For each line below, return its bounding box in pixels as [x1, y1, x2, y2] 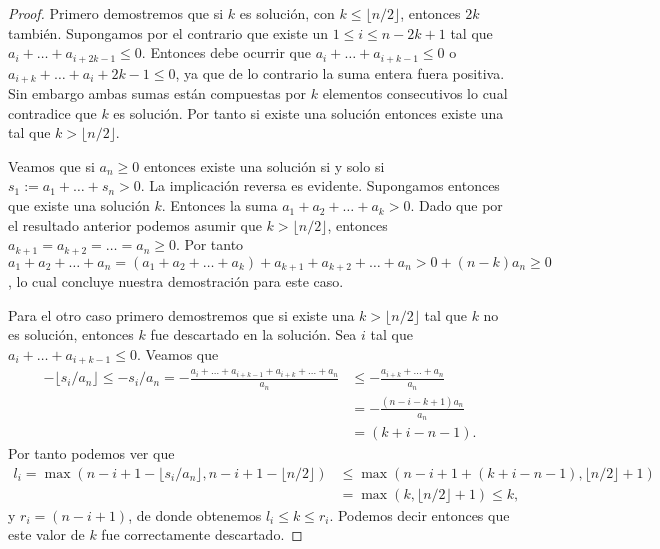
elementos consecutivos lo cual [322, 83, 508, 104]
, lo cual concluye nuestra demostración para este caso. [8, 271, 344, 292]
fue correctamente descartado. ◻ [101, 524, 303, 545]
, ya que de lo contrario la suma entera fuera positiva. [175, 62, 505, 83]
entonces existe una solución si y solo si [143, 155, 385, 176]
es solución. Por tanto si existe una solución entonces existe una [113, 102, 504, 123]
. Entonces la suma [161, 195, 278, 216]
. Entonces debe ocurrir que [141, 42, 312, 63]
